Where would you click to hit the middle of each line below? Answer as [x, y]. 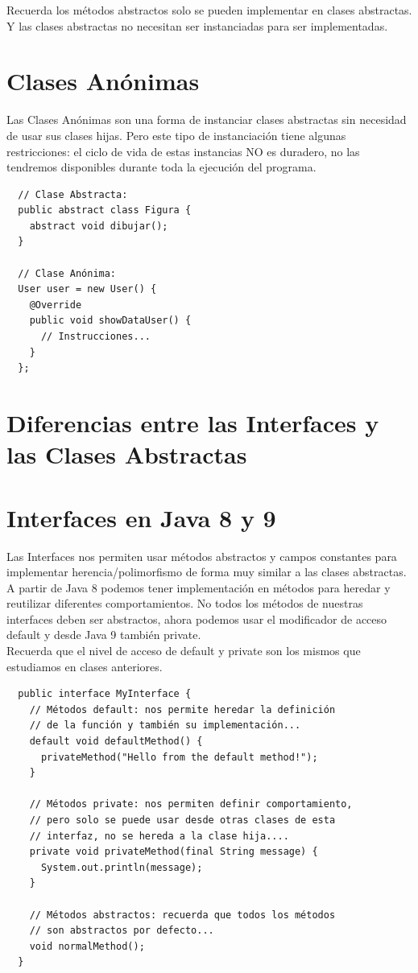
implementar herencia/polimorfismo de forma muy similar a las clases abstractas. [207, 572]
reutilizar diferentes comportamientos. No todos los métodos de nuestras [185, 603]
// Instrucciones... [95, 337]
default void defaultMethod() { [116, 742]
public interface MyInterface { [105, 694]
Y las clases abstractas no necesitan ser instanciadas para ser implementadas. [197, 25]
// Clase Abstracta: [73, 194]
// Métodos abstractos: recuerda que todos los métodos [182, 915]
